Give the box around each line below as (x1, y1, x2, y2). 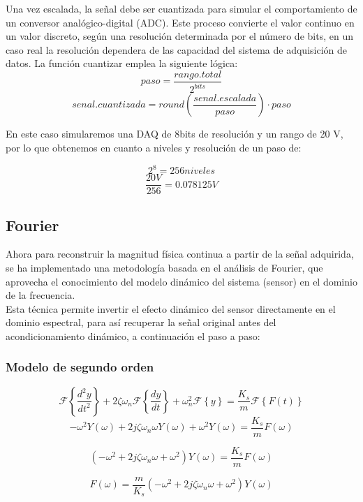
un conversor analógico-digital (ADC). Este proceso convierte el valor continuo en (6, 15, 355, 29)
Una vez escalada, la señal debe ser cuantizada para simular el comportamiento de (6, 1, 357, 15)
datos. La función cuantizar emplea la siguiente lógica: (6, 56, 238, 71)
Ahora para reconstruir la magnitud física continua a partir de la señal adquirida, (6, 246, 354, 261)
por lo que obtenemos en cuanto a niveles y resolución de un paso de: (6, 140, 302, 154)
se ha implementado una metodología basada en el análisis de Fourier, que (6, 260, 323, 274)
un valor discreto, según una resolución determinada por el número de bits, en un (6, 29, 353, 43)
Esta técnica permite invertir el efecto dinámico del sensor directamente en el (6, 301, 336, 316)
